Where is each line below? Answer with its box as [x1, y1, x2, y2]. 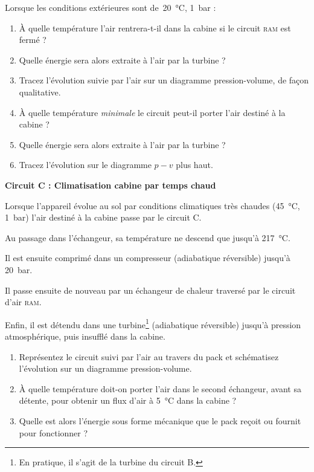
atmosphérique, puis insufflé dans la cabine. [5, 329, 165, 342]
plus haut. [176, 158, 213, 171]
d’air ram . [5, 296, 42, 308]
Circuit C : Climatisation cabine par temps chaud [5, 178, 216, 191]
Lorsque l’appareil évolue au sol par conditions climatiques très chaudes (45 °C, [5, 199, 300, 212]
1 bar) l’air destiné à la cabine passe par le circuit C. [5, 211, 202, 224]
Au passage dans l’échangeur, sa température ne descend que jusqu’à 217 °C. [5, 231, 290, 244]
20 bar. [5, 263, 33, 276]
